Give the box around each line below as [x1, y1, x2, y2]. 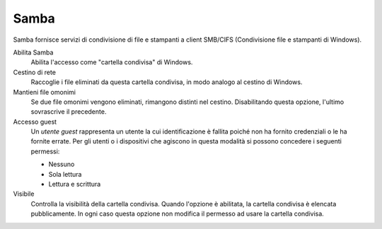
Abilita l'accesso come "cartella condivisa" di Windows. [30, 58, 193, 66]
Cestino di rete [13, 68, 57, 76]
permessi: [30, 147, 60, 155]
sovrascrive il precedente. [30, 107, 107, 116]
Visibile [13, 189, 35, 198]
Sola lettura [48, 170, 82, 178]
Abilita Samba [13, 48, 54, 57]
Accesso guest [13, 117, 57, 126]
